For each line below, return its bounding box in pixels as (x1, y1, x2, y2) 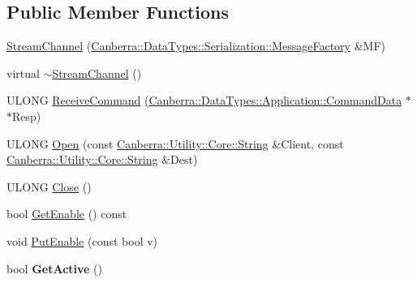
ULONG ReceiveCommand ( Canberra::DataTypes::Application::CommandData (6, 92, 402, 109)
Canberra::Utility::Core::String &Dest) (6, 151, 198, 168)
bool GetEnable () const (6, 205, 127, 222)
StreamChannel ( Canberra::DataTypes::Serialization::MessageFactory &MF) (6, 37, 385, 54)
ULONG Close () (6, 178, 92, 195)
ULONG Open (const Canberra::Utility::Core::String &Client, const (6, 135, 344, 152)
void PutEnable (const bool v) (6, 232, 158, 249)
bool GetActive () (6, 259, 103, 277)
